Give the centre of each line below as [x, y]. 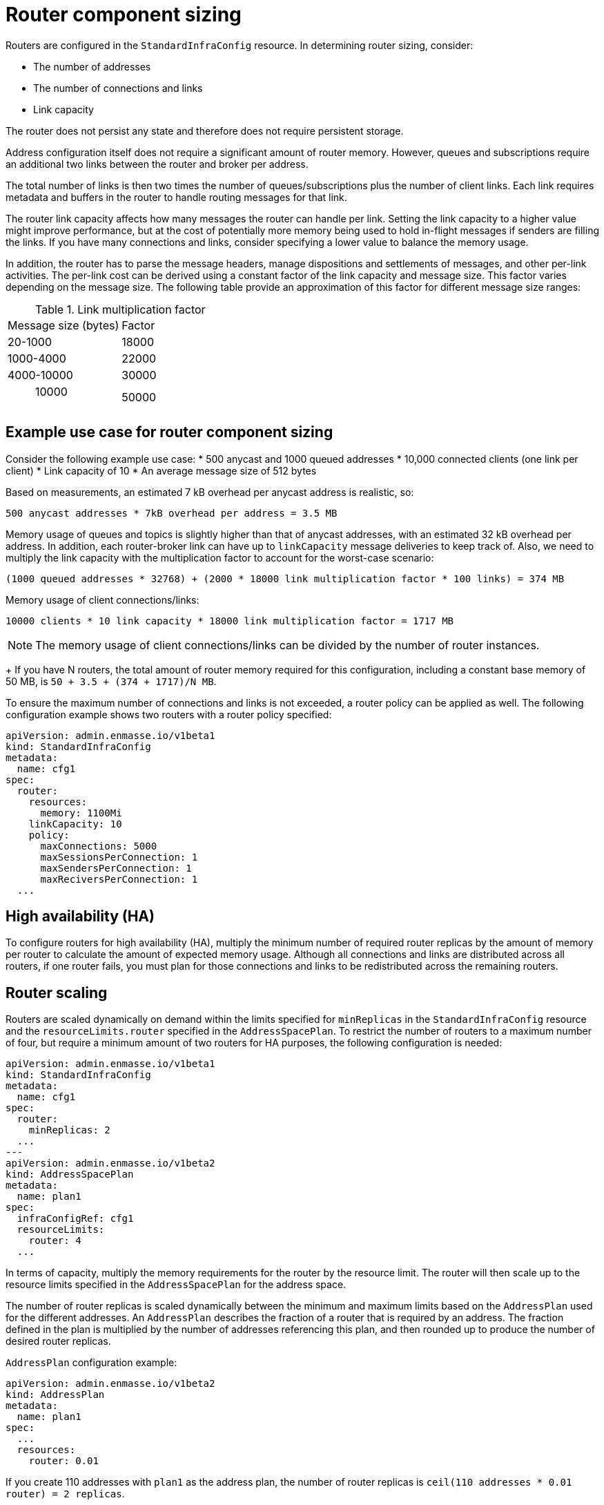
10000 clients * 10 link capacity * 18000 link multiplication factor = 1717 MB [230, 621]
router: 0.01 [64, 1461]
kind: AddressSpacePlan [70, 1175]
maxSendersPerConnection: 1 [116, 868]
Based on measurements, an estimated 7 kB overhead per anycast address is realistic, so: [210, 492]
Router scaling [57, 993]
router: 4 [55, 1241]
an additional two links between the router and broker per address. [157, 164]
